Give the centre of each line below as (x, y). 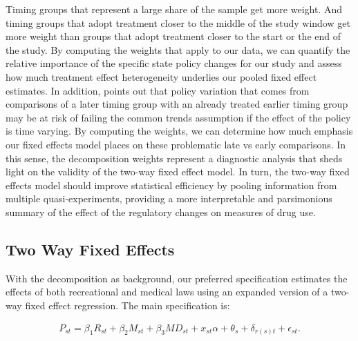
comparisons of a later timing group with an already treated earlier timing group (177, 104)
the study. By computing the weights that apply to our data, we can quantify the (178, 49)
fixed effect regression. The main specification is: (128, 305)
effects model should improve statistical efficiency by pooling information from (171, 185)
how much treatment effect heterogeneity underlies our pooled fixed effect (161, 76)
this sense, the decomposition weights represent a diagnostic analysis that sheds (174, 158)
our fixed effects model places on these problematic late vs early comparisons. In (176, 144)
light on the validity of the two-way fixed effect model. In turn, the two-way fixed (178, 172)
